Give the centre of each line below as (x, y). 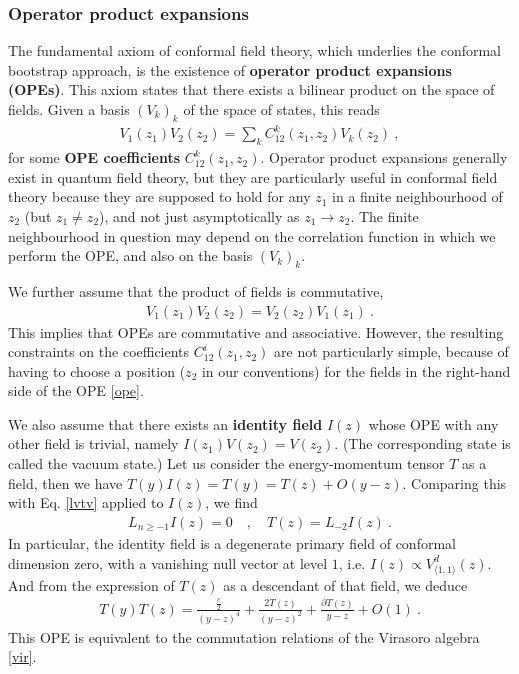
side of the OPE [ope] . (76, 390)
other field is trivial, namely (93, 443)
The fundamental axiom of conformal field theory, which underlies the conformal (254, 50)
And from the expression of (91, 584)
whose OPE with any (433, 423)
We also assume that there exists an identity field (165, 423)
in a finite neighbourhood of (417, 196)
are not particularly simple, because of (391, 351)
